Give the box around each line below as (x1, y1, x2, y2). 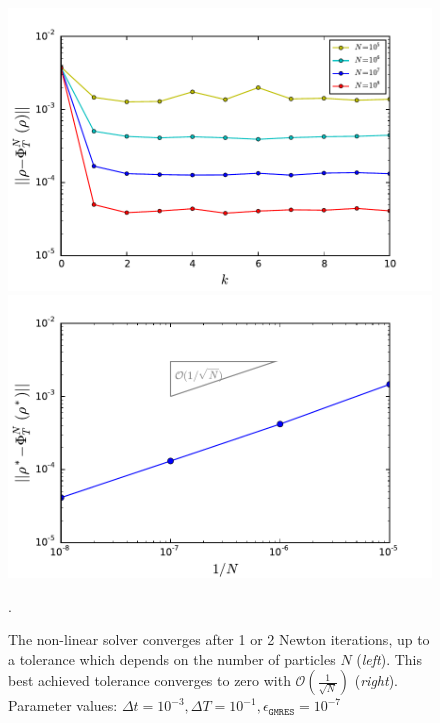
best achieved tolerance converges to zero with (8, 670, 291, 691)
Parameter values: (8, 695, 118, 716)
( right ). (354, 670, 398, 691)
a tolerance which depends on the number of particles (8, 648, 336, 669)
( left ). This (356, 648, 423, 669)
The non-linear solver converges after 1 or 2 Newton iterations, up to (8, 629, 430, 650)
